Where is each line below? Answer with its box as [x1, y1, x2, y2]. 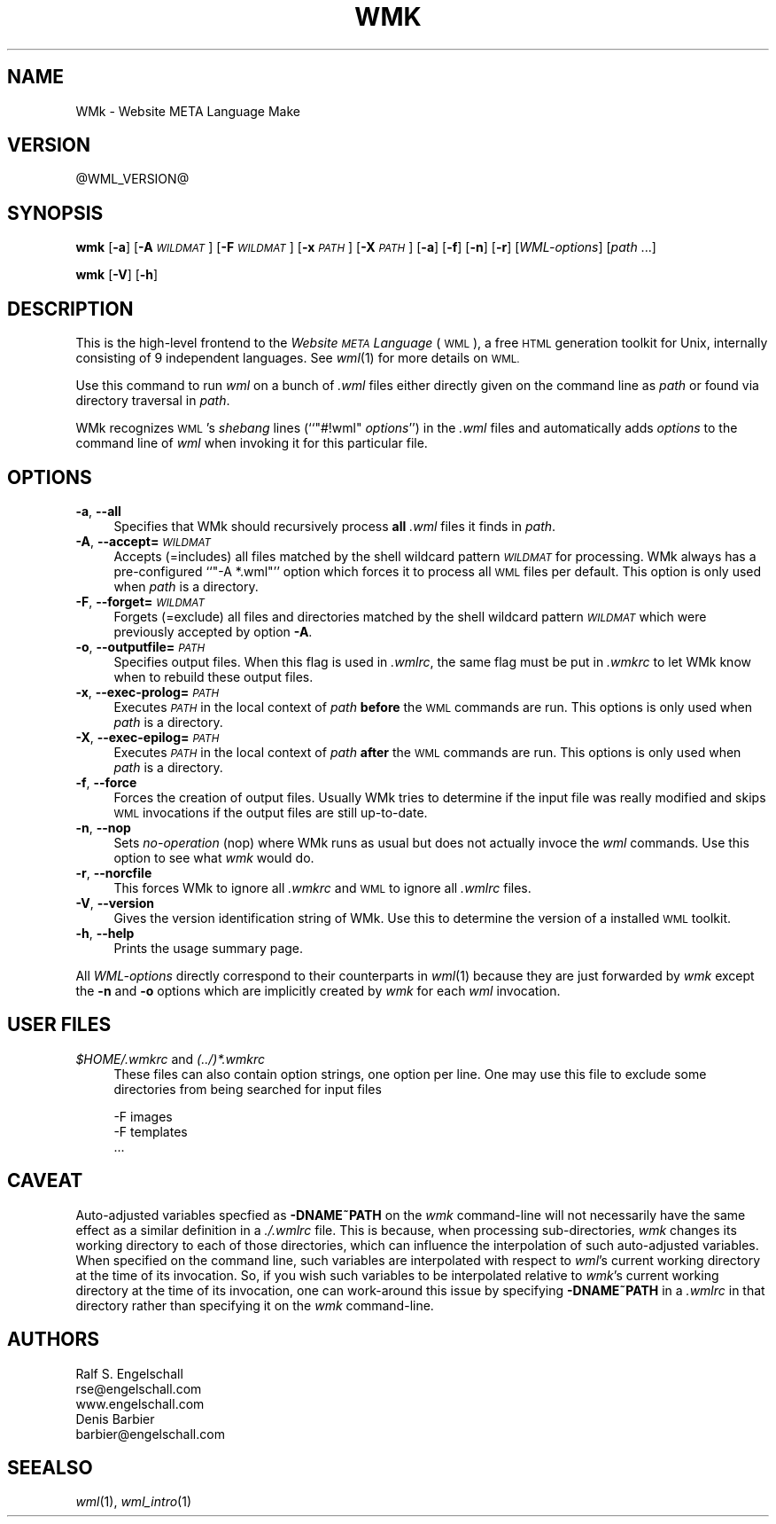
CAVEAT [7, 1169, 83, 1192]
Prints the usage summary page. [113, 940, 304, 956]
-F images [113, 1108, 173, 1124]
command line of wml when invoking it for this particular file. [75, 435, 428, 451]
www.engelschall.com [75, 1395, 205, 1411]
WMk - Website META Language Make [75, 103, 300, 119]
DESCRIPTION [7, 297, 134, 320]
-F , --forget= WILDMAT [75, 593, 205, 609]
